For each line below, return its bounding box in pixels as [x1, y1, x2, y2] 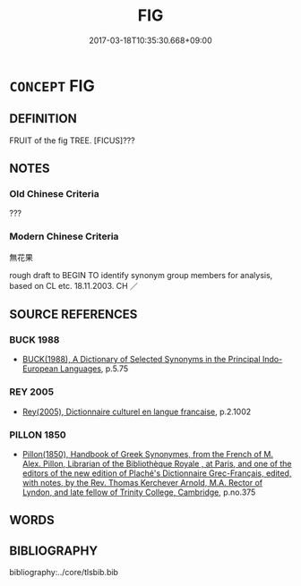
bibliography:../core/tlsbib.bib [9, 567, 119, 578]
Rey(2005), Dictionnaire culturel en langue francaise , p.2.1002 [21, 406, 252, 417]
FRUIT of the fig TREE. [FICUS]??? [9, 135, 136, 146]
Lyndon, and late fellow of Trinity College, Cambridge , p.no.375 [21, 487, 256, 497]
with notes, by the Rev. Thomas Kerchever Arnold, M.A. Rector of [21, 478, 263, 488]
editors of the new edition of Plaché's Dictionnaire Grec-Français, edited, [21, 468, 292, 479]
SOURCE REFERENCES [9, 307, 138, 322]
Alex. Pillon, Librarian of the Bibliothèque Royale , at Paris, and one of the [21, 458, 293, 470]
